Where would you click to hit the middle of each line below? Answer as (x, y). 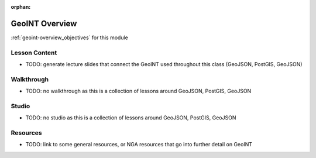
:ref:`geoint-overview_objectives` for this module (69, 37)
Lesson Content (34, 53)
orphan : (21, 7)
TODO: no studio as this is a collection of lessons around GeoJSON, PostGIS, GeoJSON (131, 118)
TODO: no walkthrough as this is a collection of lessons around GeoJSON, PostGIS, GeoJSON (138, 91)
